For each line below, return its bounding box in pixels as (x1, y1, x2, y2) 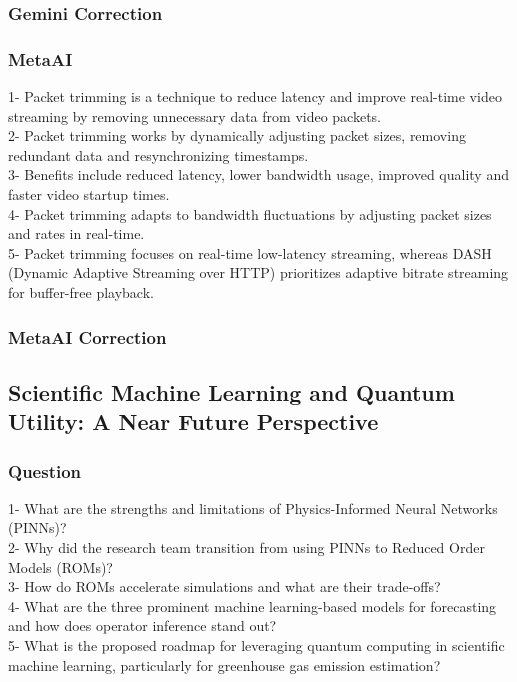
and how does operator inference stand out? (8, 615, 277, 636)
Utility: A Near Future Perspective (8, 406, 379, 437)
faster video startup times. (8, 184, 170, 205)
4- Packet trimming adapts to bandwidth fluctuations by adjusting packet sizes (8, 203, 492, 224)
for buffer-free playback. (8, 282, 154, 302)
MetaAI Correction (8, 324, 167, 349)
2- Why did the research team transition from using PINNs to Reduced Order (8, 537, 485, 558)
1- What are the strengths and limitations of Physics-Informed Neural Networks (8, 497, 498, 518)
